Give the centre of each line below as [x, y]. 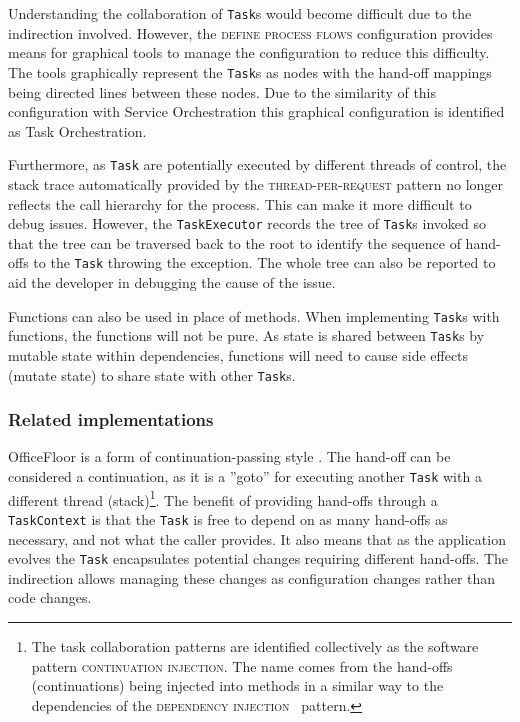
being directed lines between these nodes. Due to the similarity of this [222, 91]
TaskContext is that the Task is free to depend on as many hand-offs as [228, 518]
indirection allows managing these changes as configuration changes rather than [252, 577]
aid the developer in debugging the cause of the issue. [172, 282]
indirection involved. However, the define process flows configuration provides [250, 32]
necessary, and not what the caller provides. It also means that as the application [257, 538]
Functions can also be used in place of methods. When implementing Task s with [254, 315]
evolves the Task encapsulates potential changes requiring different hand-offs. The [258, 558]
